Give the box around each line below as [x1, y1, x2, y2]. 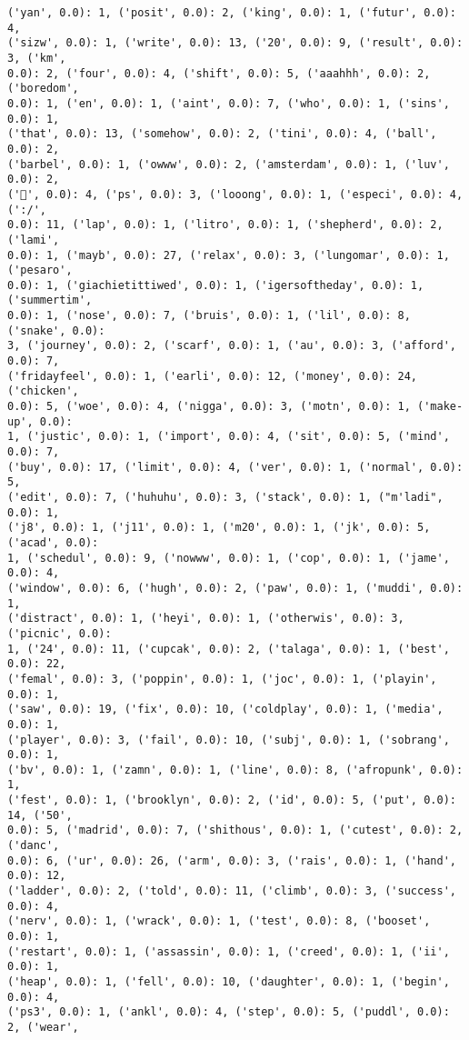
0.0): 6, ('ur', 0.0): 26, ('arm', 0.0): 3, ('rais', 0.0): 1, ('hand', [7, 854, 456, 867]
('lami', [7, 233, 60, 246]
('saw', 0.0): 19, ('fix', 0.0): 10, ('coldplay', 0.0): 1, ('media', [7, 703, 444, 716]
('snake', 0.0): [7, 324, 105, 337]
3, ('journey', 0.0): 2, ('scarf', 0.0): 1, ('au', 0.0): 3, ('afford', [7, 339, 456, 353]
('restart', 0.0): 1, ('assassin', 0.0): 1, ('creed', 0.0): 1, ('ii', [7, 945, 450, 958]
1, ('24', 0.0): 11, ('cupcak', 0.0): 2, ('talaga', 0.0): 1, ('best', [7, 642, 450, 655]
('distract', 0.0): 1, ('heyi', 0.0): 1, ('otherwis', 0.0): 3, [7, 612, 404, 625]
